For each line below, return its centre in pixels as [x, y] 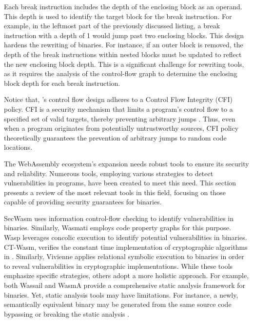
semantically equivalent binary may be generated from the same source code [118, 304]
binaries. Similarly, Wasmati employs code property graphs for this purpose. [117, 228]
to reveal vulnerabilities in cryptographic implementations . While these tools [118, 266]
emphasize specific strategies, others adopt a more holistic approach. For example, [126, 275]
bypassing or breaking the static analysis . [67, 313]
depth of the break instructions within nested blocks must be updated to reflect [123, 54]
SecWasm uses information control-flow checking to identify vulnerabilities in [119, 218]
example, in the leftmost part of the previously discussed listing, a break [112, 26]
